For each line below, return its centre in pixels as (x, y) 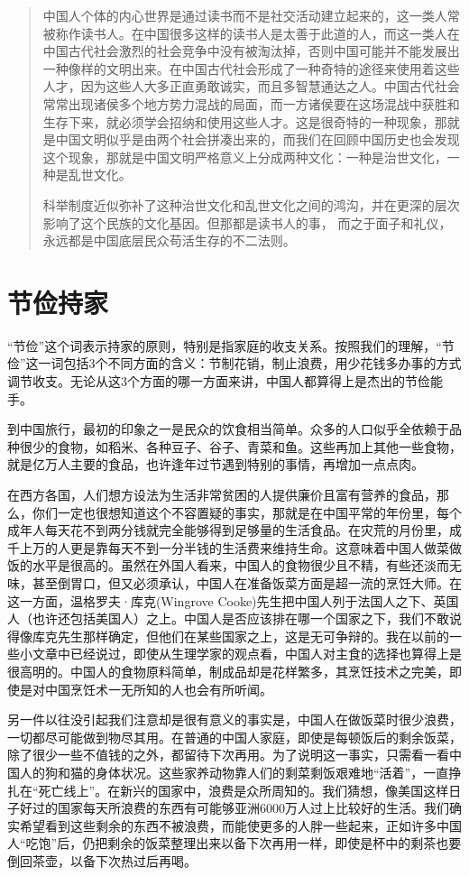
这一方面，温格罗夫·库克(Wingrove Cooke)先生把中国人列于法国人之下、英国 (233, 600)
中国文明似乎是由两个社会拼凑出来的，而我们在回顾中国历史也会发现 (257, 139)
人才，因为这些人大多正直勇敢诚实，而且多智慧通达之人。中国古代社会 (251, 86)
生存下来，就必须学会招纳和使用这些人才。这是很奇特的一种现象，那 (245, 121)
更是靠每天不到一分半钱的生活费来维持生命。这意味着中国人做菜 (259, 547)
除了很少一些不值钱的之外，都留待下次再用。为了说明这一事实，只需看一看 (228, 755)
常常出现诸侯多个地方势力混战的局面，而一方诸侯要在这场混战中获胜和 (251, 103)
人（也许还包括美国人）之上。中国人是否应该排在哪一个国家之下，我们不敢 (228, 618)
